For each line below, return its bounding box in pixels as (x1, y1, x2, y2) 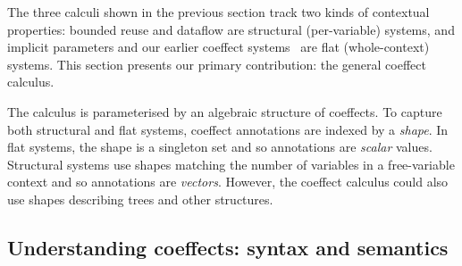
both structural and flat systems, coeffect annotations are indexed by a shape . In (7, 120, 449, 138)
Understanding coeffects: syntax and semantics (7, 233, 449, 261)
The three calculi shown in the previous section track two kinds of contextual (7, 3, 430, 21)
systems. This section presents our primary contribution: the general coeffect (7, 54, 426, 73)
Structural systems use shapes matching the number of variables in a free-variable (7, 154, 455, 173)
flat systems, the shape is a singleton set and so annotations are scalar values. (7, 137, 433, 156)
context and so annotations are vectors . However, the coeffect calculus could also (7, 172, 449, 191)
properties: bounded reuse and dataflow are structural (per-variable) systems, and (7, 20, 455, 38)
